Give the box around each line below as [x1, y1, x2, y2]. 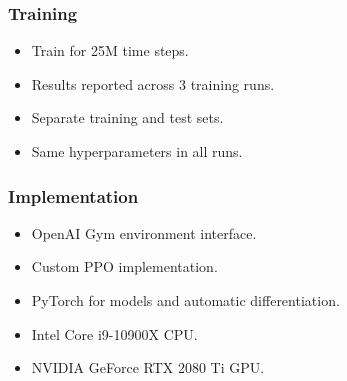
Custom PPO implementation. [31, 256, 218, 277]
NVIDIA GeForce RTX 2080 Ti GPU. [31, 357, 265, 378]
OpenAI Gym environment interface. [31, 222, 257, 243]
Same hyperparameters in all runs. [31, 141, 243, 161]
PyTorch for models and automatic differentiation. [31, 290, 340, 310]
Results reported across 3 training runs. [31, 73, 275, 94]
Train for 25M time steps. [31, 40, 189, 61]
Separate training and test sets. [31, 107, 224, 128]
